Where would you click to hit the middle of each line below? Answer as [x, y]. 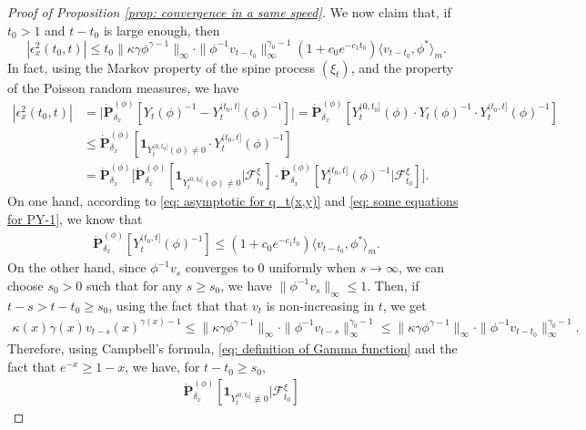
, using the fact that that [178, 305]
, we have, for [162, 367]
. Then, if [393, 285]
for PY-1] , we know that [75, 218]
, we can [421, 267]
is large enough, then [162, 30]
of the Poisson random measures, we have [123, 87]
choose [25, 285]
